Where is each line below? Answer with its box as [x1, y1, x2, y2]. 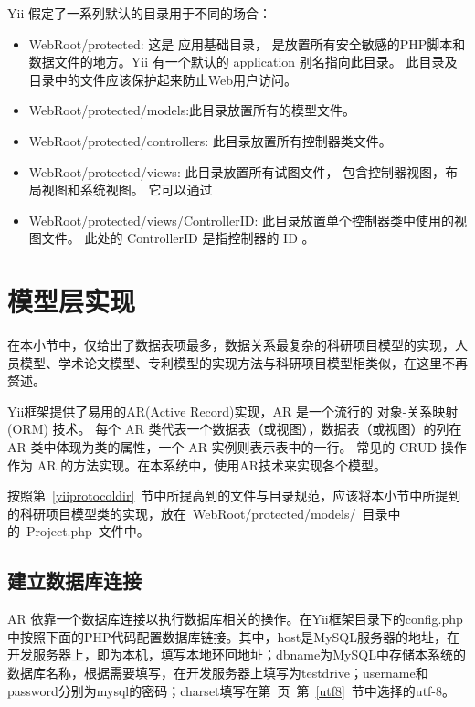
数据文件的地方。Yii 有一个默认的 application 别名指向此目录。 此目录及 [28, 52, 458, 71]
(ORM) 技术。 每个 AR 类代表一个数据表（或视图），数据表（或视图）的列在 [7, 419, 462, 438]
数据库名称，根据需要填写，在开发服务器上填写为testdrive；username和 [7, 662, 428, 681]
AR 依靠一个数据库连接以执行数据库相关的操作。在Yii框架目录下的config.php [7, 609, 463, 628]
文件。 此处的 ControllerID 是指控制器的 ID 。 [41, 228, 315, 248]
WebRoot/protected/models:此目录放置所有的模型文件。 [28, 100, 356, 120]
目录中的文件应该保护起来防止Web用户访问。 [28, 69, 298, 89]
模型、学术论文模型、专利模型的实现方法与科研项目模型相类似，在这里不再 [19, 353, 468, 372]
